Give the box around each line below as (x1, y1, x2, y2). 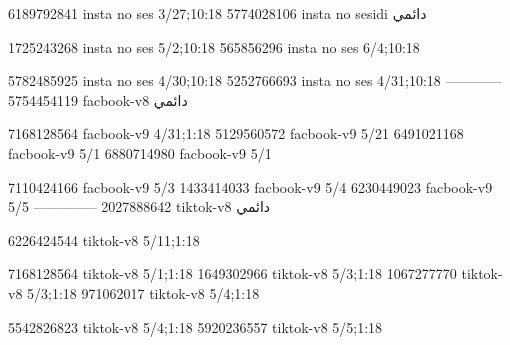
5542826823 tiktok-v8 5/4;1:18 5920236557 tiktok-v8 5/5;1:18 (8, 316, 383, 337)
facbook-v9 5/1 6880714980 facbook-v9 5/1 (8, 142, 272, 163)
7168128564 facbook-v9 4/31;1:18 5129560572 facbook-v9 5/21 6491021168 (8, 123, 464, 144)
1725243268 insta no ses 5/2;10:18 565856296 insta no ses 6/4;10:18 (8, 36, 420, 57)
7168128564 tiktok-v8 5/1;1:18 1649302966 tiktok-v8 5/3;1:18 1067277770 (8, 263, 457, 284)
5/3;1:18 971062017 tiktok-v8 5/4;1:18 (27, 282, 260, 303)
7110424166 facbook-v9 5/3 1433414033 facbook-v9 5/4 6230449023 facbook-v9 (8, 176, 493, 197)
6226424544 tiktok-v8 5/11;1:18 (8, 229, 200, 250)
